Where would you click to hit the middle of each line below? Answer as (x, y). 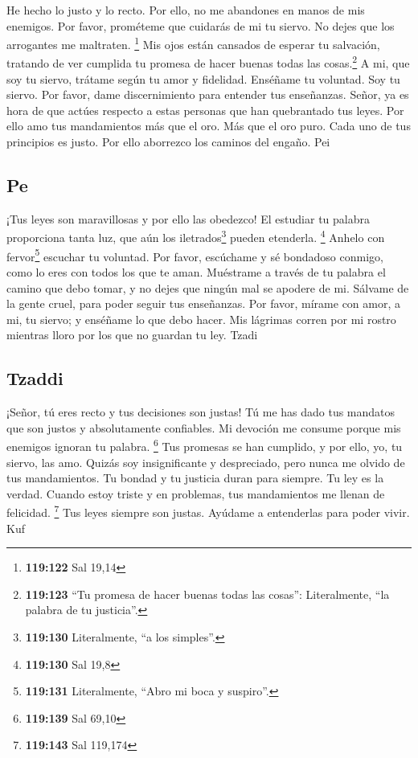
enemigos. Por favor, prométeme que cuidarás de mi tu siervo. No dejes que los (201, 25)
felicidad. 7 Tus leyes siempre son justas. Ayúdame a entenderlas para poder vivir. (208, 511)
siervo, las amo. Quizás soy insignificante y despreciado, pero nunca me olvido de (206, 462)
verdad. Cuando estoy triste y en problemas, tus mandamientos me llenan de (196, 493)
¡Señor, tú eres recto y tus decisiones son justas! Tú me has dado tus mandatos (201, 412)
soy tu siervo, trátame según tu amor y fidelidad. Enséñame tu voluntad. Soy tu (203, 78)
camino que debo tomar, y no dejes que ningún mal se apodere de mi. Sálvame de (208, 287)
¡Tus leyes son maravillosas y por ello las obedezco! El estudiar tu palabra (188, 218)
